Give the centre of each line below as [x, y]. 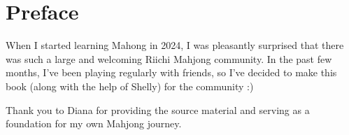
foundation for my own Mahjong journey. [94, 123]
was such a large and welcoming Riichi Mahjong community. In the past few [169, 58]
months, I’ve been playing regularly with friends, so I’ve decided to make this [171, 72]
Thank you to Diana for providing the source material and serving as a [158, 109]
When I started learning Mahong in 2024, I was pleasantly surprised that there [175, 45]
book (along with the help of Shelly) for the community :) [130, 86]
